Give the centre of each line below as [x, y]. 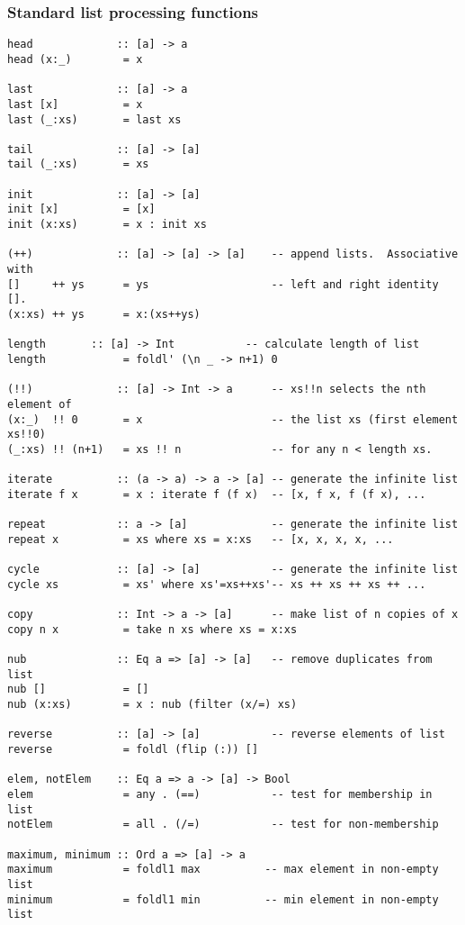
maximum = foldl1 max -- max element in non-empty [223, 870]
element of [40, 404]
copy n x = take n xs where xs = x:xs [152, 629]
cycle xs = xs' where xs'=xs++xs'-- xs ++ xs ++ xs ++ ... [217, 584]
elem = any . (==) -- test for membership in [220, 795]
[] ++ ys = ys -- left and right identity [223, 284]
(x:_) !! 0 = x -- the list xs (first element [233, 419]
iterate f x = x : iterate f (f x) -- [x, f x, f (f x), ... [217, 494]
